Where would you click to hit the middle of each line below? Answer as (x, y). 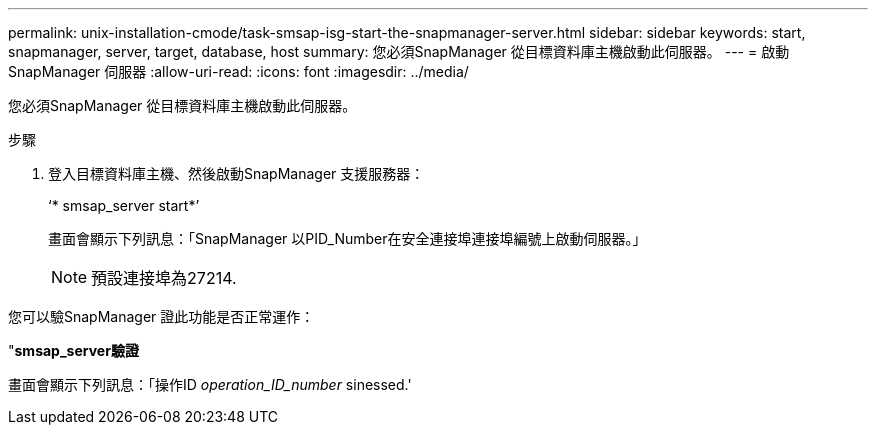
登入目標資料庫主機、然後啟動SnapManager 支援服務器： (236, 173)
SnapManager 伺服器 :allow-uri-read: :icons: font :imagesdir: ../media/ (238, 71)
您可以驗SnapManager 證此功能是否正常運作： (161, 316)
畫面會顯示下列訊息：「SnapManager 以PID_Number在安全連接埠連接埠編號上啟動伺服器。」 (347, 238)
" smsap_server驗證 (73, 350)
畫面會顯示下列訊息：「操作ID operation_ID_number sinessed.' (210, 384)
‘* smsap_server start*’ (124, 205)
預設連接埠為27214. (164, 278)
